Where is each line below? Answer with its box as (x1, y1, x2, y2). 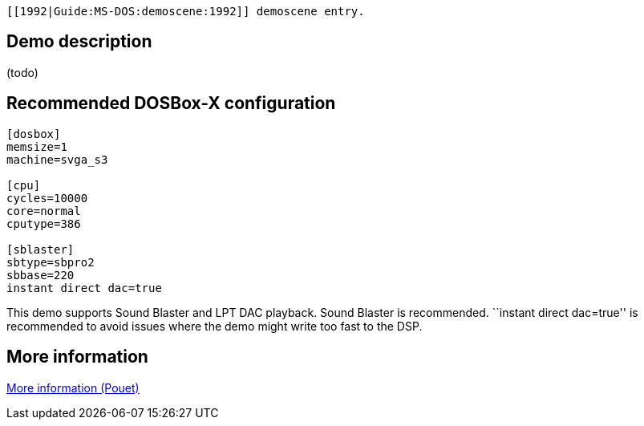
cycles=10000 (6, 191, 88, 205)
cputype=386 (6, 217, 81, 230)
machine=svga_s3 (6, 152, 108, 166)
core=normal (6, 204, 81, 217)
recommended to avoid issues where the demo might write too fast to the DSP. (6, 318, 423, 333)
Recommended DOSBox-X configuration (6, 93, 336, 114)
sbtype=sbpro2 (6, 255, 95, 269)
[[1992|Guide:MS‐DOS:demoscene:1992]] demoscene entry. (6, 5, 365, 18)
